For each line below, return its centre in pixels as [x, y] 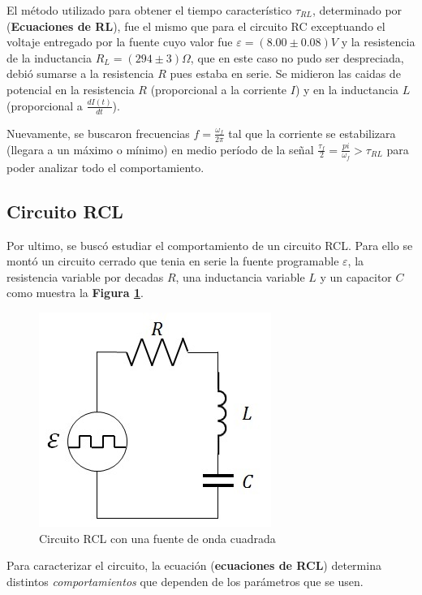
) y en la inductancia [347, 89]
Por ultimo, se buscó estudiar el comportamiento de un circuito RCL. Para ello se [210, 245]
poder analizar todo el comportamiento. [105, 167]
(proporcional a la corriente [219, 89]
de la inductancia [50, 57]
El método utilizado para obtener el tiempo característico [149, 10]
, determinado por [357, 10]
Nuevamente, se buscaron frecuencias [98, 133]
